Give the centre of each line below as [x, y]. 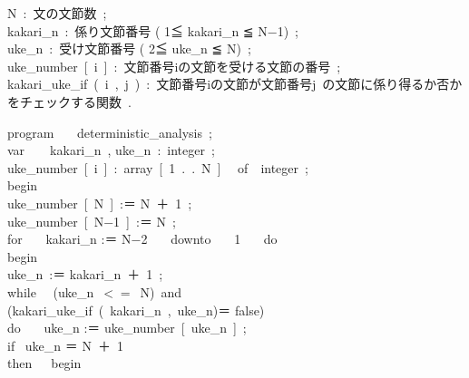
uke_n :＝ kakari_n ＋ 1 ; [85, 274]
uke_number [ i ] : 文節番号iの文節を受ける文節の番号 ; [174, 66]
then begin [44, 363]
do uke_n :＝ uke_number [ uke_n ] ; [127, 328]
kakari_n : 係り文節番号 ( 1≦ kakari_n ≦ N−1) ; [153, 30]
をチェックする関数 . [69, 101]
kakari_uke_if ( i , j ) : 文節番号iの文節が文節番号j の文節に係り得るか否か [235, 84]
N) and [161, 291]
